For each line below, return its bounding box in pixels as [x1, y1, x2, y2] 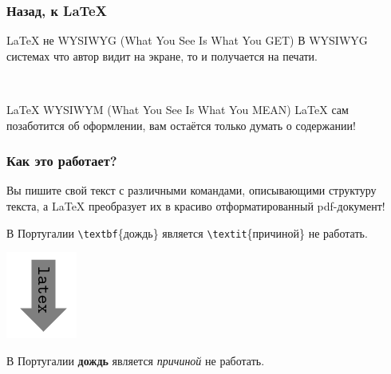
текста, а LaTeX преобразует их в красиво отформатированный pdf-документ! [6, 198, 385, 214]
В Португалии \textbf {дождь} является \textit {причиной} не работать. [6, 224, 368, 241]
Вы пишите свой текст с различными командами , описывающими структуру [6, 182, 377, 199]
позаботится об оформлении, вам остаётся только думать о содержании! [6, 116, 356, 133]
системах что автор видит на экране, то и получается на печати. [6, 47, 318, 64]
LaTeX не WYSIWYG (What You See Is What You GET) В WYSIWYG [6, 32, 368, 49]
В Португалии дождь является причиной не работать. [6, 352, 265, 368]
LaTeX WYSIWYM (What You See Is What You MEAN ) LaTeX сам [6, 101, 349, 117]
